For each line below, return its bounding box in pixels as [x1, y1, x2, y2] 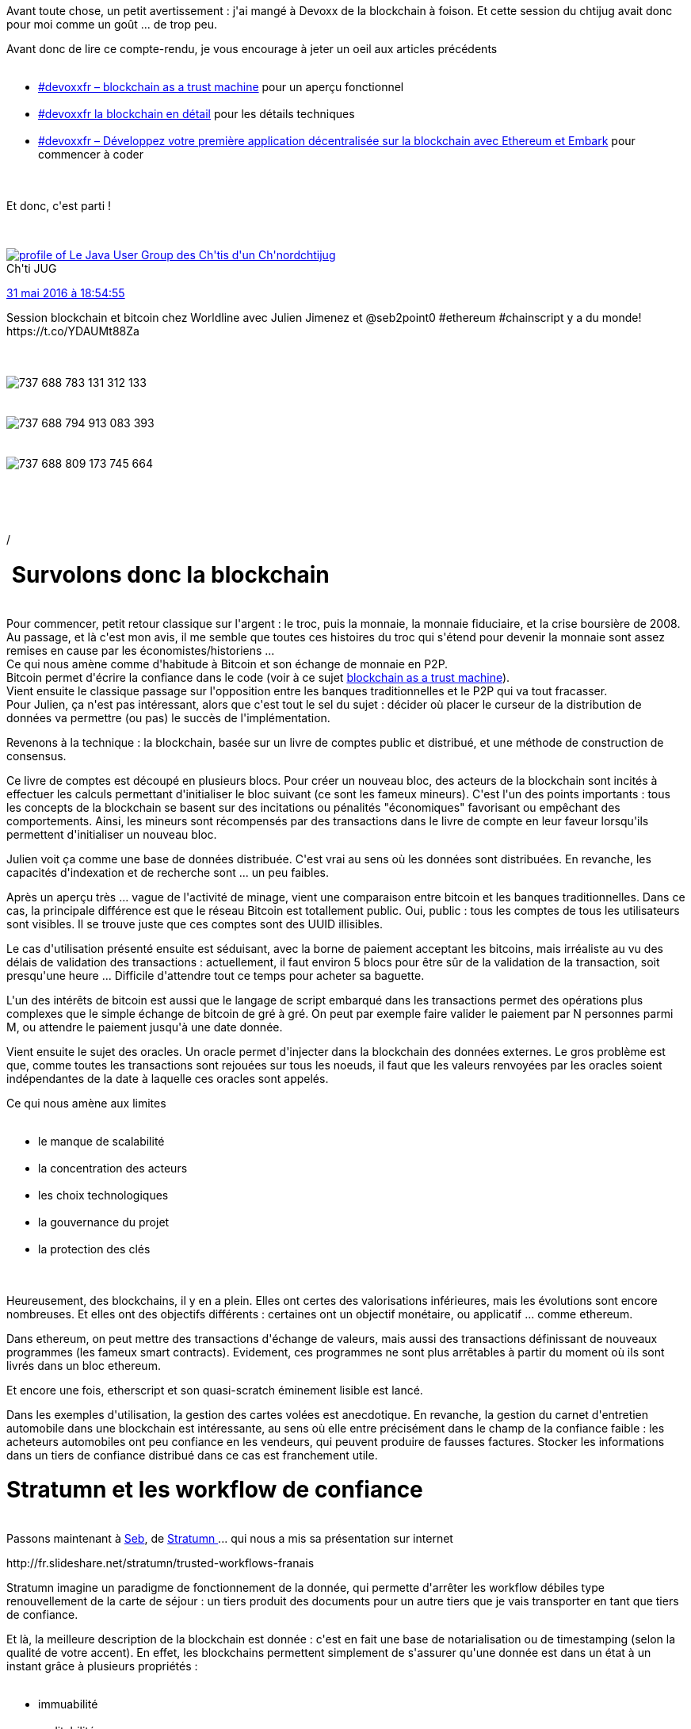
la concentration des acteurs [38, 1161, 188, 1175]
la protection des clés [38, 1241, 151, 1256]
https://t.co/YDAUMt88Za [6, 324, 139, 338]
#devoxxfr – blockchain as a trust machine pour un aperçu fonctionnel [38, 80, 404, 94]
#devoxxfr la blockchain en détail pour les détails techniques [38, 107, 355, 120]
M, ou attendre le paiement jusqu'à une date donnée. [6, 1019, 283, 1034]
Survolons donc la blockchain [11, 560, 330, 588]
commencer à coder [38, 147, 143, 161]
